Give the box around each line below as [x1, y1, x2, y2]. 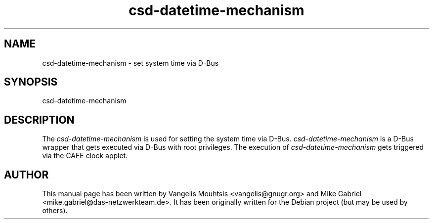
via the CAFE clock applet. [42, 151, 128, 160]
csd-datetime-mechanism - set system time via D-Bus [42, 58, 219, 67]
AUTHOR [4, 168, 49, 181]
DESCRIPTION [4, 113, 75, 126]
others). [42, 206, 68, 215]
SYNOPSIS [4, 76, 58, 89]
